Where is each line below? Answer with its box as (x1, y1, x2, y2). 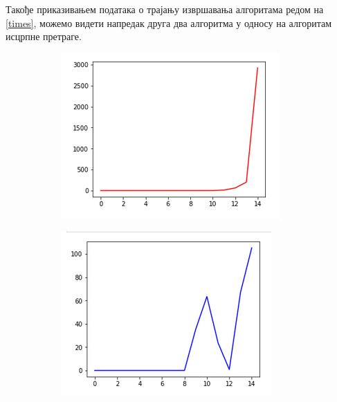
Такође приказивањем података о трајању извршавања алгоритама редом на (6, 2, 324, 16)
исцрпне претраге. (6, 29, 82, 44)
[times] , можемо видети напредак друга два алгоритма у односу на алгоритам (6, 15, 332, 30)
